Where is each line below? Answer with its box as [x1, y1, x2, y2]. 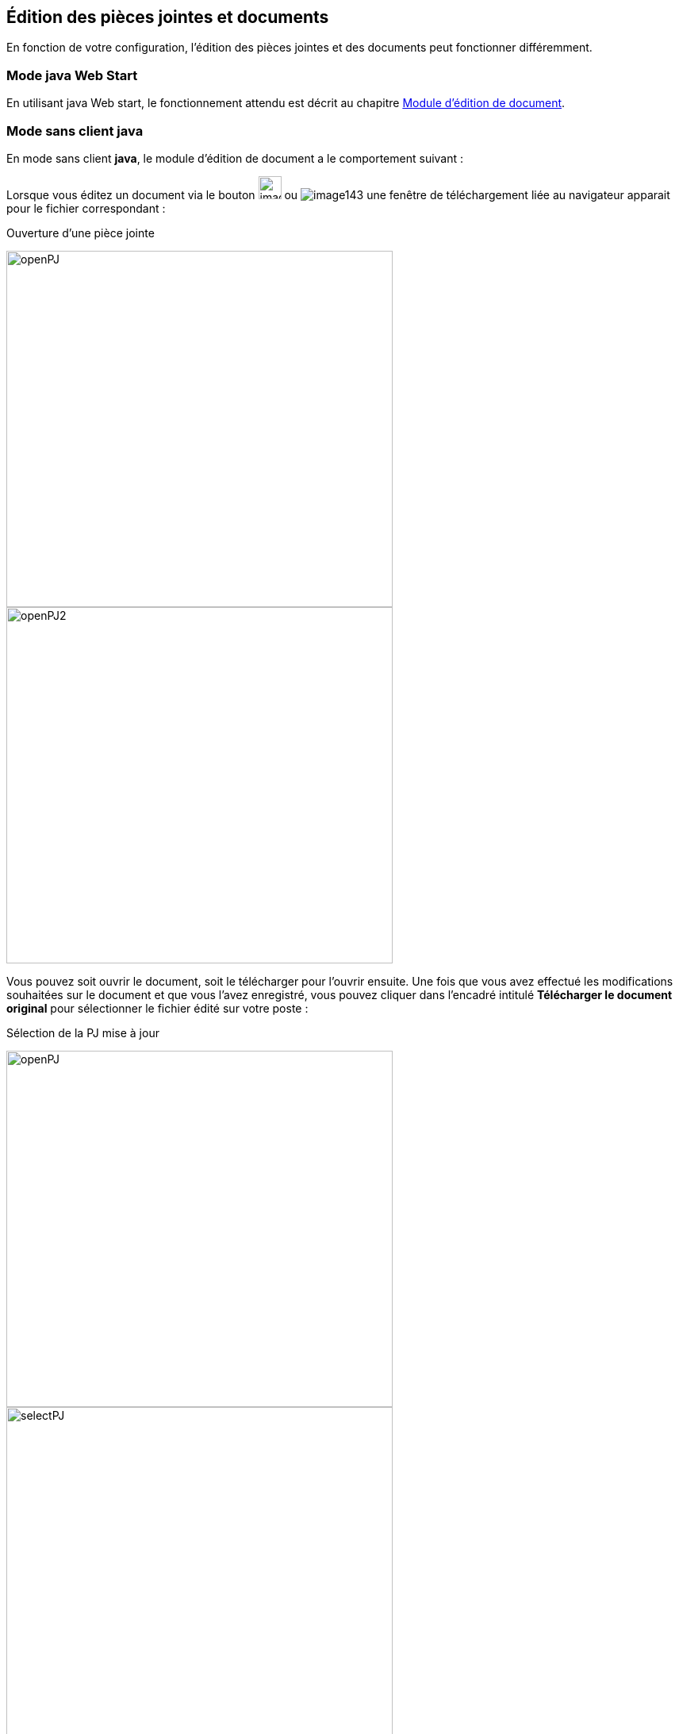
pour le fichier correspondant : [6, 201, 166, 215]
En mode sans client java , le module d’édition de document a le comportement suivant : [6, 151, 464, 165]
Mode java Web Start [6, 67, 138, 83]
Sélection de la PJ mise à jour [6, 1025, 159, 1040]
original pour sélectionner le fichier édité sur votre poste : [6, 1001, 309, 1015]
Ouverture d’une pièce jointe [6, 225, 155, 240]
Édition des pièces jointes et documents [6, 7, 329, 27]
